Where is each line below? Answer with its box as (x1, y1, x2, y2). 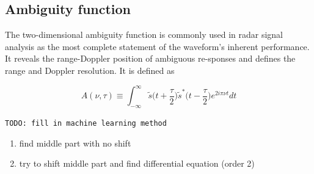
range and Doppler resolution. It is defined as (5, 63, 175, 76)
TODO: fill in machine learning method (5, 118, 167, 128)
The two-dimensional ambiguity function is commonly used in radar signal (5, 28, 283, 41)
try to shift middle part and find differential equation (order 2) (19, 157, 255, 170)
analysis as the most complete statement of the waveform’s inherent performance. (5, 40, 310, 53)
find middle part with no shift (19, 136, 131, 149)
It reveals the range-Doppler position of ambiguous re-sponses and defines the (5, 52, 296, 65)
